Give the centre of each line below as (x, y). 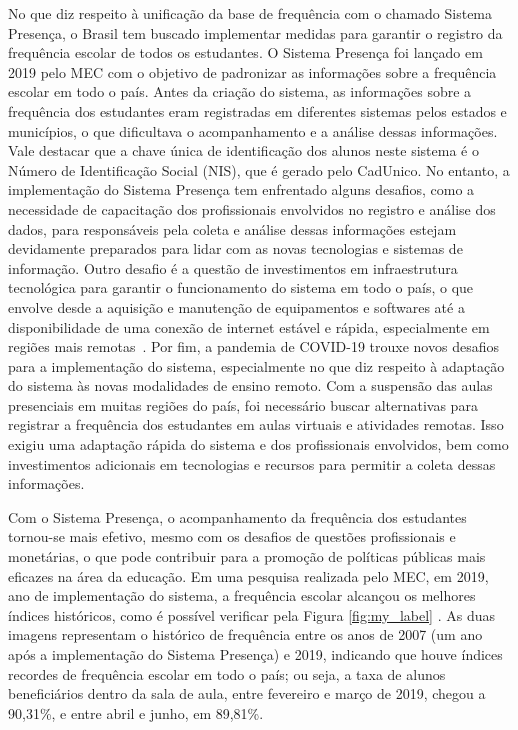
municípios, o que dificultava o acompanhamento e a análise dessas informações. (253, 130)
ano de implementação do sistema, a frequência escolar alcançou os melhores (242, 595)
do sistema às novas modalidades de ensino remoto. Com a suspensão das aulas (250, 385)
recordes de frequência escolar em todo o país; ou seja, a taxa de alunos (227, 673)
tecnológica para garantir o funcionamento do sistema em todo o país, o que (241, 287)
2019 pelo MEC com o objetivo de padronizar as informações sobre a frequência (252, 71)
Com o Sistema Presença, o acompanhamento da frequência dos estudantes (237, 516)
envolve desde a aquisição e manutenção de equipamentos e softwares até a (236, 306)
